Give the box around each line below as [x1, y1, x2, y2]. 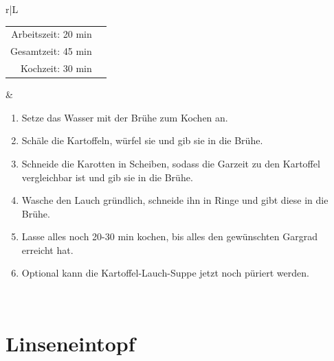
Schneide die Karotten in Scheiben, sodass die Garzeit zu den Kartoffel [21, 156, 320, 170]
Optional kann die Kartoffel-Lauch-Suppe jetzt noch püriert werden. [21, 266, 309, 280]
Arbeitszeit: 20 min [11, 27, 92, 41]
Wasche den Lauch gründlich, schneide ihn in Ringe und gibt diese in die [21, 193, 329, 207]
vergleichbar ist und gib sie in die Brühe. [21, 170, 193, 184]
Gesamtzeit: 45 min [10, 44, 92, 58]
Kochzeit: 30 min [20, 61, 92, 75]
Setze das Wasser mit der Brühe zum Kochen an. [21, 110, 228, 124]
